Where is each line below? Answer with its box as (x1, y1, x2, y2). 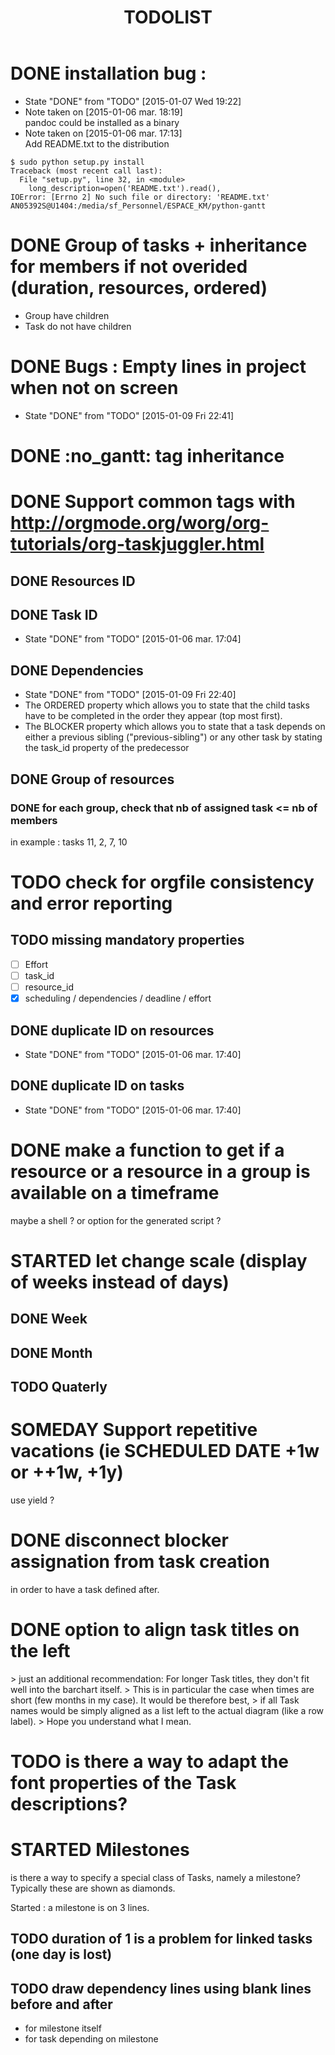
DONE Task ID (10, 606, 98, 623)
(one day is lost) (10, 1946, 113, 1963)
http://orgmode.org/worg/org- (10, 512, 270, 535)
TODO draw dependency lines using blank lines (10, 1980, 312, 1997)
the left (10, 1640, 71, 1663)
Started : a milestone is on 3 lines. (10, 1902, 150, 1913)
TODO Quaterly (10, 1379, 108, 1396)
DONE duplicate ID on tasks (10, 1077, 185, 1095)
